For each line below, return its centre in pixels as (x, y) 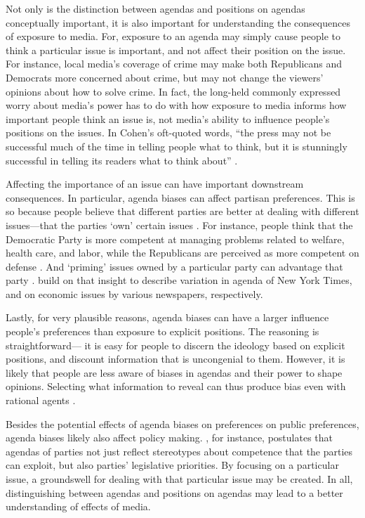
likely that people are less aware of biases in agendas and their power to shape (174, 372)
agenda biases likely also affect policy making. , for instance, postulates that (169, 438)
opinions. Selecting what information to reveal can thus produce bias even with (176, 386)
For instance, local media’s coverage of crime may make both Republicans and (174, 64)
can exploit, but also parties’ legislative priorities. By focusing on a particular (172, 465)
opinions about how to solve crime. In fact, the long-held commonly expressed (173, 91)
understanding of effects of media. (78, 506)
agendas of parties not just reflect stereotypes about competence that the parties (179, 451)
